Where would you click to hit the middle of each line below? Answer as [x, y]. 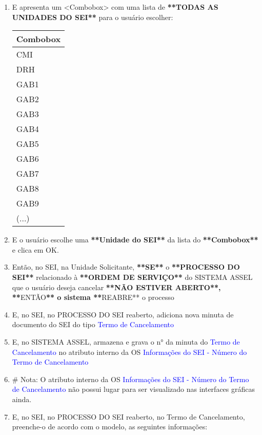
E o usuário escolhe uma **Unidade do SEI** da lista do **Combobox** [135, 240]
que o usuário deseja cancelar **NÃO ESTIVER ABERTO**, [116, 287]
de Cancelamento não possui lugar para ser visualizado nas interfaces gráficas [134, 389]
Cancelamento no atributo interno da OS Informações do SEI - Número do [129, 352]
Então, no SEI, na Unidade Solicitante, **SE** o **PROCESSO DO [126, 267]
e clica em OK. [35, 249]
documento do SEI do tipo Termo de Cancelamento [93, 324]
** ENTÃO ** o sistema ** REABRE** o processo [93, 297]
